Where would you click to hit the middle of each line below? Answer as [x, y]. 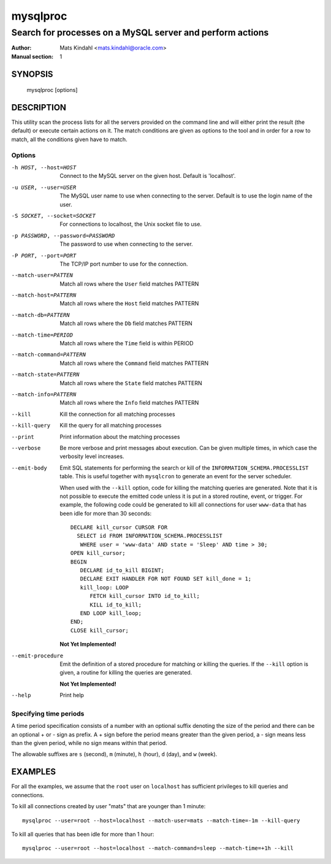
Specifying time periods [48, 713]
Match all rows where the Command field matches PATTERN [134, 363]
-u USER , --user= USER [44, 187]
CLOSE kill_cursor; [100, 630]
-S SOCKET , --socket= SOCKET [54, 216]
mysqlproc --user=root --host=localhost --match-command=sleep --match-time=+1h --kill [158, 848]
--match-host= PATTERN [44, 295]
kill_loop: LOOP [104, 587]
